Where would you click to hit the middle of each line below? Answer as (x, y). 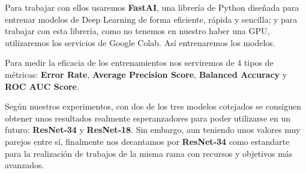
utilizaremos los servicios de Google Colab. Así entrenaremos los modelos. (140, 42)
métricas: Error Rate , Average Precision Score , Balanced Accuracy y (146, 74)
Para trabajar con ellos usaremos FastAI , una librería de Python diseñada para (152, 7)
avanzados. (25, 165)
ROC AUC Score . (42, 86)
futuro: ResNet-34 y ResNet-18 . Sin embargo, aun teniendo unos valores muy (153, 130)
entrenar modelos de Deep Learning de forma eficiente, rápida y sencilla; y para (151, 19)
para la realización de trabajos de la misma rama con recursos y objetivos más (149, 153)
